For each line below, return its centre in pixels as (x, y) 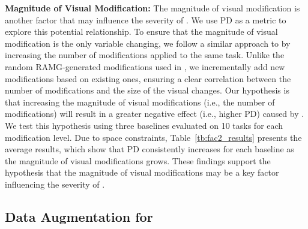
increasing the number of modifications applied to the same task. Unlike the (145, 55)
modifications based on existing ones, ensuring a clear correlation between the (148, 78)
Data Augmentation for (79, 216)
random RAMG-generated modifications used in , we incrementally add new (145, 66)
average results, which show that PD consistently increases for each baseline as (149, 149)
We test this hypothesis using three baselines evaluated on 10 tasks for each (144, 125)
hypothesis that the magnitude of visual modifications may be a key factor (142, 172)
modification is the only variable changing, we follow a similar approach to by (148, 43)
